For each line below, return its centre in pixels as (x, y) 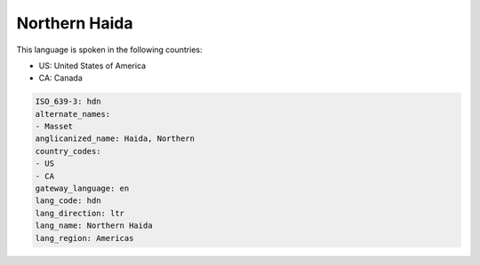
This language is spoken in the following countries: (109, 50)
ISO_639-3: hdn (68, 101)
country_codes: (68, 151)
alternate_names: (73, 114)
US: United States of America (92, 66)
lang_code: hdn (68, 201)
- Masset (54, 127)
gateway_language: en (82, 189)
